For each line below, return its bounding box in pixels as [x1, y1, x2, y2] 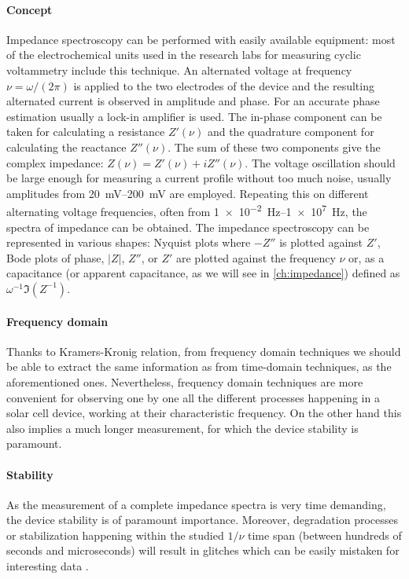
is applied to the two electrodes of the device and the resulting [73, 77, 374, 93]
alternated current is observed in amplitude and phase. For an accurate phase [6, 93, 380, 109]
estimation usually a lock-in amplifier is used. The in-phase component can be [6, 108, 382, 124]
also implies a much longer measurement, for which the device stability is [6, 420, 359, 436]
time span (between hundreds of [248, 526, 402, 543]
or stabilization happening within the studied [6, 526, 224, 543]
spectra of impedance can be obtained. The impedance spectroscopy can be [6, 218, 370, 235]
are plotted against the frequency [176, 249, 336, 266]
